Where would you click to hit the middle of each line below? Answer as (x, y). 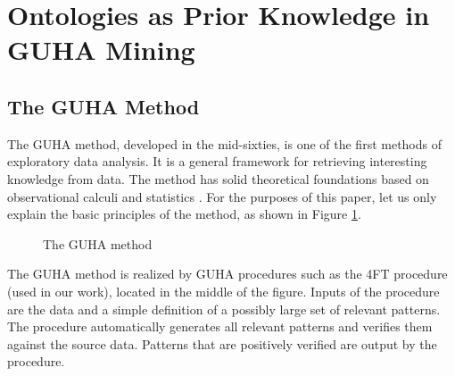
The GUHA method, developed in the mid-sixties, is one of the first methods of (225, 143)
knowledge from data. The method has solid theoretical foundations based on (218, 178)
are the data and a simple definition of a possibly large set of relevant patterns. (224, 309)
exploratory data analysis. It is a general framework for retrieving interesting (217, 161)
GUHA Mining (101, 50)
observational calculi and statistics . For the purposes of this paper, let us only (222, 196)
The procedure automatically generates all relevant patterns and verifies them (220, 326)
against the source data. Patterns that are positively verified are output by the (222, 343)
